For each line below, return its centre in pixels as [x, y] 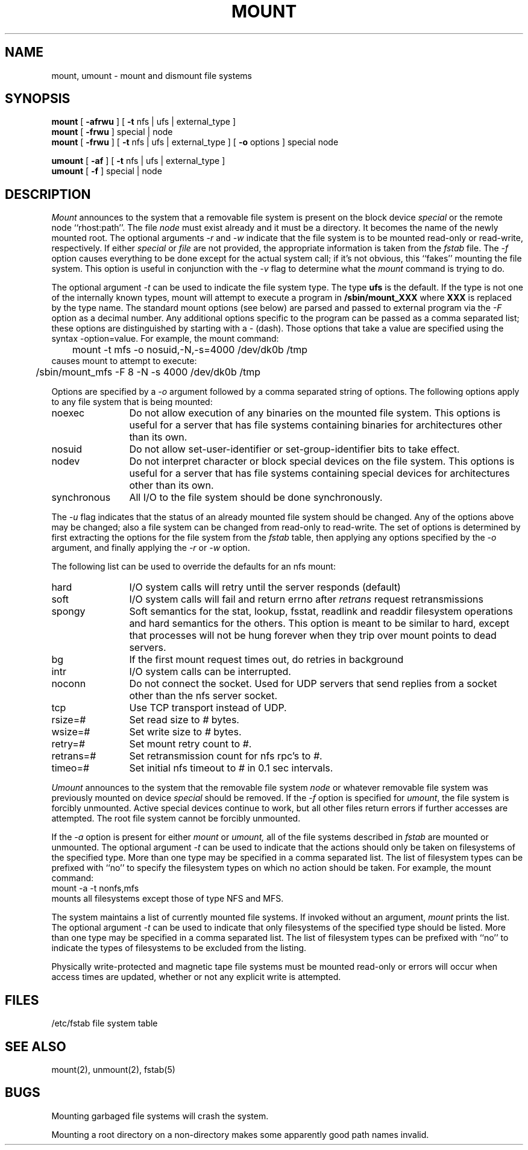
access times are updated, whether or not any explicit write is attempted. [196, 977]
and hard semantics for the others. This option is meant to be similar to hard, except [319, 624]
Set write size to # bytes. [185, 732]
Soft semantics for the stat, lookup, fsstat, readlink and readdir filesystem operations [321, 611]
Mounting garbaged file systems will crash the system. [160, 1116]
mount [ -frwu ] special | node [112, 132]
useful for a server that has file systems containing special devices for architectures [319, 473]
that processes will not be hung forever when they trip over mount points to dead [313, 636]
